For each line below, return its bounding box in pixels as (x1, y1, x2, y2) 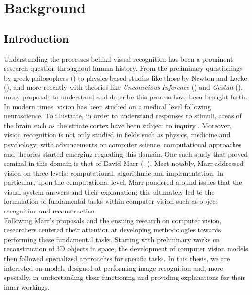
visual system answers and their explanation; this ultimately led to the (4, 186, 215, 197)
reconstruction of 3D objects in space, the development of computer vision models (4, 244, 248, 254)
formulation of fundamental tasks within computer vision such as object (4, 196, 218, 206)
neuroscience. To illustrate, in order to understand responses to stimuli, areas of (4, 111, 242, 121)
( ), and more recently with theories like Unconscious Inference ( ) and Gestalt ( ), (4, 82, 243, 92)
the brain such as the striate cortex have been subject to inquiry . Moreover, (4, 120, 232, 130)
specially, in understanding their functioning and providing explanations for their (4, 272, 246, 282)
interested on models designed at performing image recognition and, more (4, 262, 223, 273)
